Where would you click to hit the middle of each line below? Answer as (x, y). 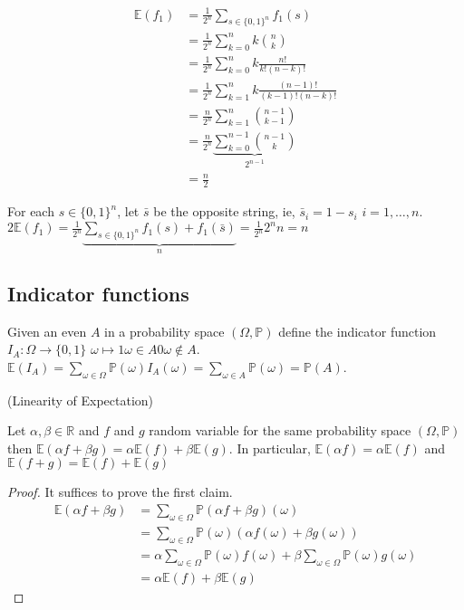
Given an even (47, 331)
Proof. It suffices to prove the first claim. (120, 492)
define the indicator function (358, 331)
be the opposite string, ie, (224, 211)
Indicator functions (98, 293)
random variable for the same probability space (280, 430)
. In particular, (270, 448)
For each (31, 211)
